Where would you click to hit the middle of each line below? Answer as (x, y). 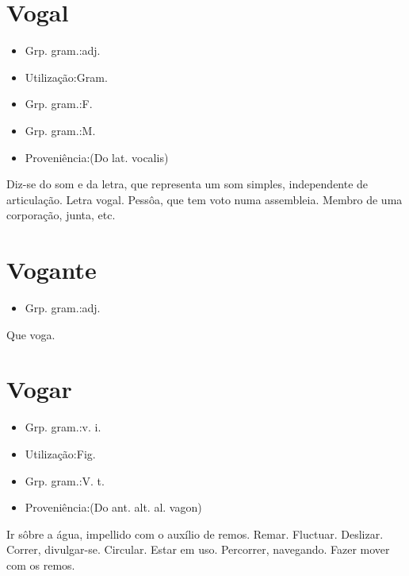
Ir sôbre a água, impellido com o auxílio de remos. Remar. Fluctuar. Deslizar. (195, 533)
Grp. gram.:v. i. (63, 427)
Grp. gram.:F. (59, 104)
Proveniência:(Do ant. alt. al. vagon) (113, 507)
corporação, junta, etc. (61, 215)
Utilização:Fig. (60, 453)
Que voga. (31, 334)
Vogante (52, 270)
